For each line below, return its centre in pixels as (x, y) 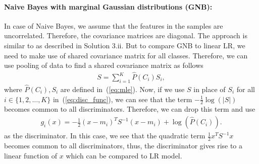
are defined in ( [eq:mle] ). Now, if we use (122, 89)
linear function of (31, 155)
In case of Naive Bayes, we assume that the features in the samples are (114, 25)
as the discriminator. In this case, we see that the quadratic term (105, 136)
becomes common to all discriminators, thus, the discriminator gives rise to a (123, 145)
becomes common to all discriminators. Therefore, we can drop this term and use (130, 109)
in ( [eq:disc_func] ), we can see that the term (122, 99)
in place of (210, 89)
